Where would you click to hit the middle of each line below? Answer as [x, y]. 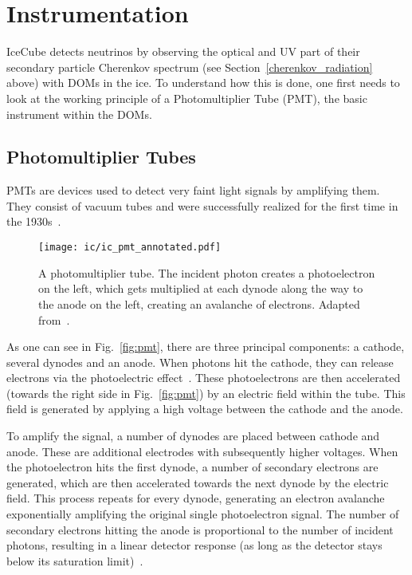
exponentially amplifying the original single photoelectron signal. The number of [203, 514]
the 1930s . [34, 221]
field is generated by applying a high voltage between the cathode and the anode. [205, 409]
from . [54, 319]
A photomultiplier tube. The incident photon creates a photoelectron [207, 272]
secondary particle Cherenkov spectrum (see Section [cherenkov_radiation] [190, 67]
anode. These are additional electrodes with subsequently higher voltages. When [202, 451]
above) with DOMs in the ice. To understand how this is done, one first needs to [203, 83]
